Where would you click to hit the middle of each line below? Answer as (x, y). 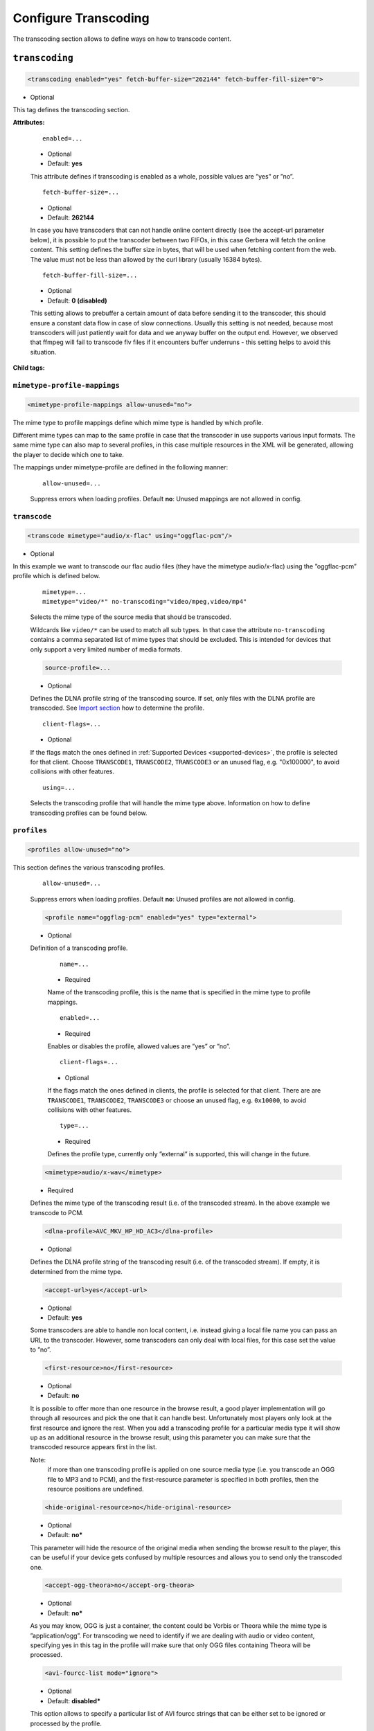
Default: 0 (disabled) (77, 301)
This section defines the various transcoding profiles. (89, 868)
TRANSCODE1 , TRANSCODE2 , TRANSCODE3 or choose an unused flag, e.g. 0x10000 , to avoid (177, 1100)
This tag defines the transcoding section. (71, 109)
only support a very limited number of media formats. (106, 649)
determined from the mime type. (76, 1271)
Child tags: (29, 368)
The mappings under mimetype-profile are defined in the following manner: (121, 467)
